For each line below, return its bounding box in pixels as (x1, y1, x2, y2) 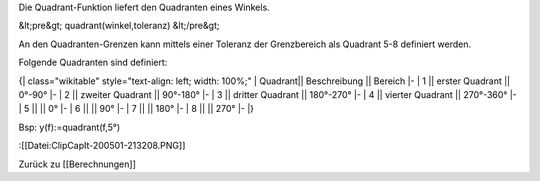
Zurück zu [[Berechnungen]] (18, 158, 137, 170)
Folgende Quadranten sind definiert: (18, 56, 168, 69)
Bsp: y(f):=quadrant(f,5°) (18, 121, 121, 133)
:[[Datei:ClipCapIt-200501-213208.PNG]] (18, 140, 186, 152)
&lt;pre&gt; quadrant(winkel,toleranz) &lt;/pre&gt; (18, 20, 220, 32)
